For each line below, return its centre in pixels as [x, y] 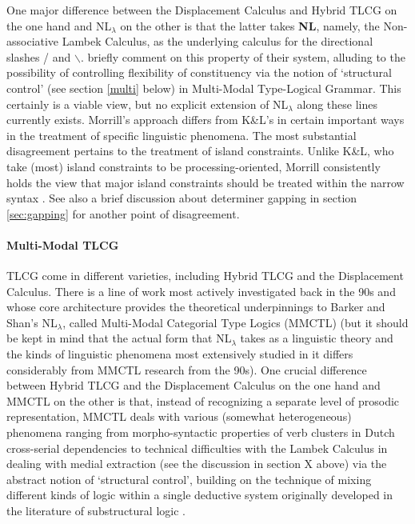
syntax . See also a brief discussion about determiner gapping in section [182, 198]
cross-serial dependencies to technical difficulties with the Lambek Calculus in [197, 448]
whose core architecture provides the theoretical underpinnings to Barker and [196, 307]
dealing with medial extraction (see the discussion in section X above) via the [197, 464]
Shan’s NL [32, 322]
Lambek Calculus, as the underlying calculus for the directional [217, 41]
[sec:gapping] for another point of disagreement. [123, 213]
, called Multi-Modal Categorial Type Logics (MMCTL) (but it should [235, 322]
